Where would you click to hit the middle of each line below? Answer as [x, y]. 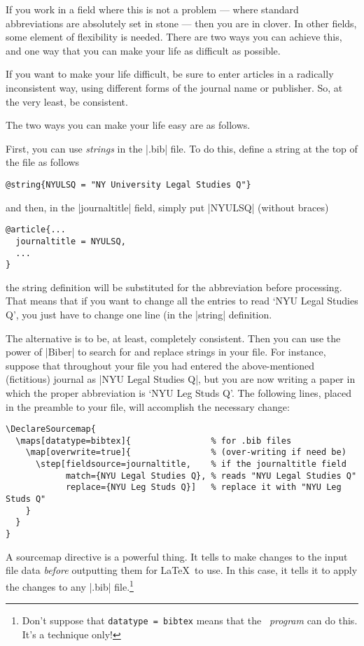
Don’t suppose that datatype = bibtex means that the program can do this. [190, 620]
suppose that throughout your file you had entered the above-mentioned [160, 365]
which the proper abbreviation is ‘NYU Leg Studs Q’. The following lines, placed [179, 392]
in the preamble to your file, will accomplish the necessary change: [148, 406]
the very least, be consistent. [67, 101]
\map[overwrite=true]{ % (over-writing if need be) [186, 452]
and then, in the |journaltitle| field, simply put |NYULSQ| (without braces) [167, 207]
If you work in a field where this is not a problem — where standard [152, 9]
